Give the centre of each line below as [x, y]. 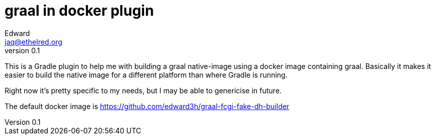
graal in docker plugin [79, 11]
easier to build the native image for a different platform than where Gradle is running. [146, 75]
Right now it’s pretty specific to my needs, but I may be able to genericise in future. [143, 90]
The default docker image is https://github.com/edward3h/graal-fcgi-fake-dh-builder [147, 106]
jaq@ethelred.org [34, 42]
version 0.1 [22, 50]
